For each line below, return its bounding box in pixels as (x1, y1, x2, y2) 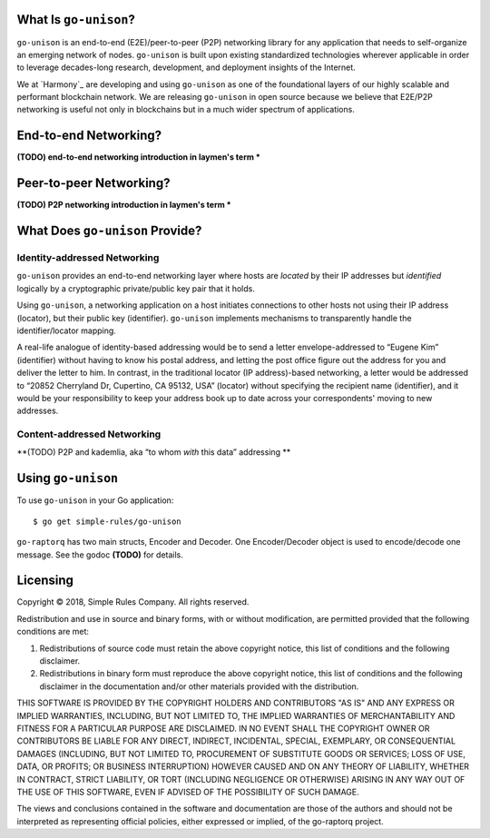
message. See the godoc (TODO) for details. (16, 549, 183, 560)
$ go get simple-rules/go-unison (33, 516, 181, 527)
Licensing (16, 573, 74, 588)
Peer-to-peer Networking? (16, 175, 171, 191)
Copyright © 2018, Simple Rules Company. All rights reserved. (16, 596, 250, 607)
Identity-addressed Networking (16, 251, 160, 264)
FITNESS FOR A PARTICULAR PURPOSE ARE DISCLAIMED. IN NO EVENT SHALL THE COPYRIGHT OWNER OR (16, 723, 430, 734)
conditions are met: (16, 626, 90, 637)
